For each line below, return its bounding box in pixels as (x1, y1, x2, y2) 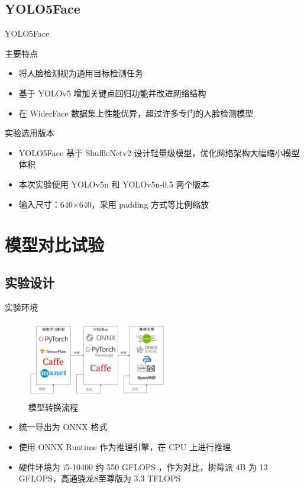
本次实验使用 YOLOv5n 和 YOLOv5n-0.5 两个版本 (18, 177, 209, 190)
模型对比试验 (5, 232, 105, 257)
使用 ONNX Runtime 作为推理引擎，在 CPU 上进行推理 (18, 441, 231, 453)
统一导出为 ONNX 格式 (18, 421, 108, 433)
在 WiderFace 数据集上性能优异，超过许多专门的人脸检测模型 (18, 106, 254, 119)
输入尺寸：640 (18, 198, 73, 210)
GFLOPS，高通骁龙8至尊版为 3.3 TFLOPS (18, 472, 181, 484)
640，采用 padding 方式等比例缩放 (79, 198, 209, 210)
